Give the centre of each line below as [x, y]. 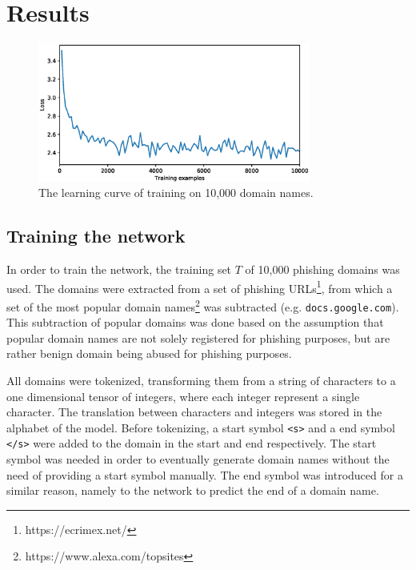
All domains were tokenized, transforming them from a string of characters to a [201, 381]
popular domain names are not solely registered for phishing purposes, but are [198, 337]
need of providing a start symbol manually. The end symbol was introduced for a [205, 474]
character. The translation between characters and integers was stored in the [194, 412]
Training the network [96, 236]
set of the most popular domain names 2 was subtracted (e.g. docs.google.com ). [203, 305]
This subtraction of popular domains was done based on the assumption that [195, 322]
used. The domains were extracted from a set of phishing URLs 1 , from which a [200, 287]
